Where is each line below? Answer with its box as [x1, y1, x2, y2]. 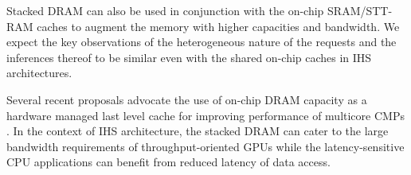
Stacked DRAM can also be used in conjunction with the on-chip [6, 2, 324, 18]
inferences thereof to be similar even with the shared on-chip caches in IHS [6, 49, 372, 65]
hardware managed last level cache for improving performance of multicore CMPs [6, 107, 405, 123]
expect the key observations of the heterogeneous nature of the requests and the [6, 33, 397, 50]
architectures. [6, 64, 72, 81]
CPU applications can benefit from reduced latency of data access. [6, 154, 331, 170]
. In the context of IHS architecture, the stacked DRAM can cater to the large [6, 122, 389, 139]
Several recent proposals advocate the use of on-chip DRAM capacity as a [6, 91, 367, 107]
